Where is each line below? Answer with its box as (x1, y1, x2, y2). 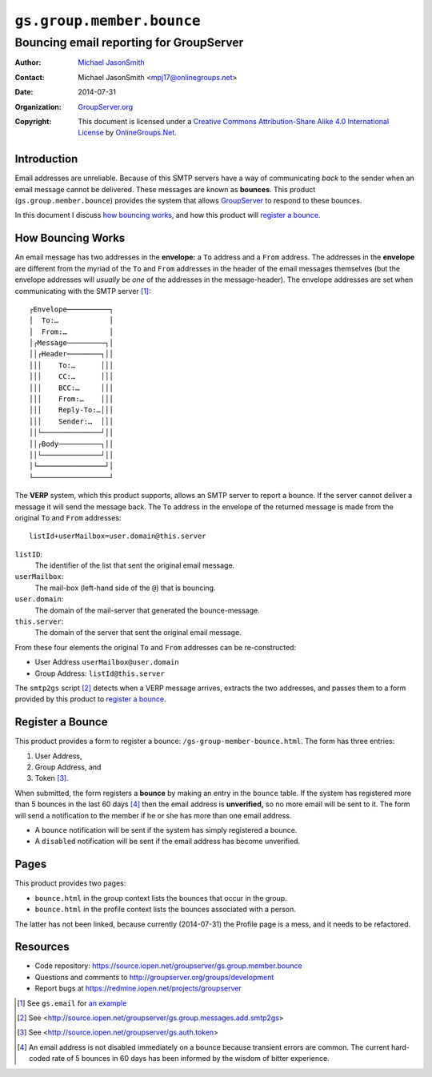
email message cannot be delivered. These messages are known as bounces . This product (14, 184, 316, 194)
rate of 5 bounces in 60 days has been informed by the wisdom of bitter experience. (51, 1054, 330, 1063)
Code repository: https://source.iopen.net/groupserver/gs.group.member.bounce (34, 961, 303, 971)
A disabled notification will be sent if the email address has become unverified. (34, 837, 300, 846)
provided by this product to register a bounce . (14, 694, 166, 704)
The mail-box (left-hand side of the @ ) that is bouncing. (34, 583, 216, 593)
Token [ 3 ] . (34, 774, 69, 783)
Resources (14, 940, 70, 954)
